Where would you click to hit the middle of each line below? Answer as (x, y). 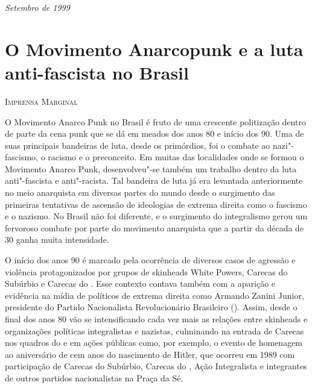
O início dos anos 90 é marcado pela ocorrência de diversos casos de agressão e (150, 260)
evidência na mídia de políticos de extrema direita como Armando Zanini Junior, (154, 295)
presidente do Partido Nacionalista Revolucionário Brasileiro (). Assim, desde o (151, 307)
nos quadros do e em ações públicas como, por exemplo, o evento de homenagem (154, 343)
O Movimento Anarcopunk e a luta (154, 48)
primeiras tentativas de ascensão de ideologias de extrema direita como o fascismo (156, 204)
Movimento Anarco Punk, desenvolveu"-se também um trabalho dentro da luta (151, 168)
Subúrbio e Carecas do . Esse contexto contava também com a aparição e (140, 283)
